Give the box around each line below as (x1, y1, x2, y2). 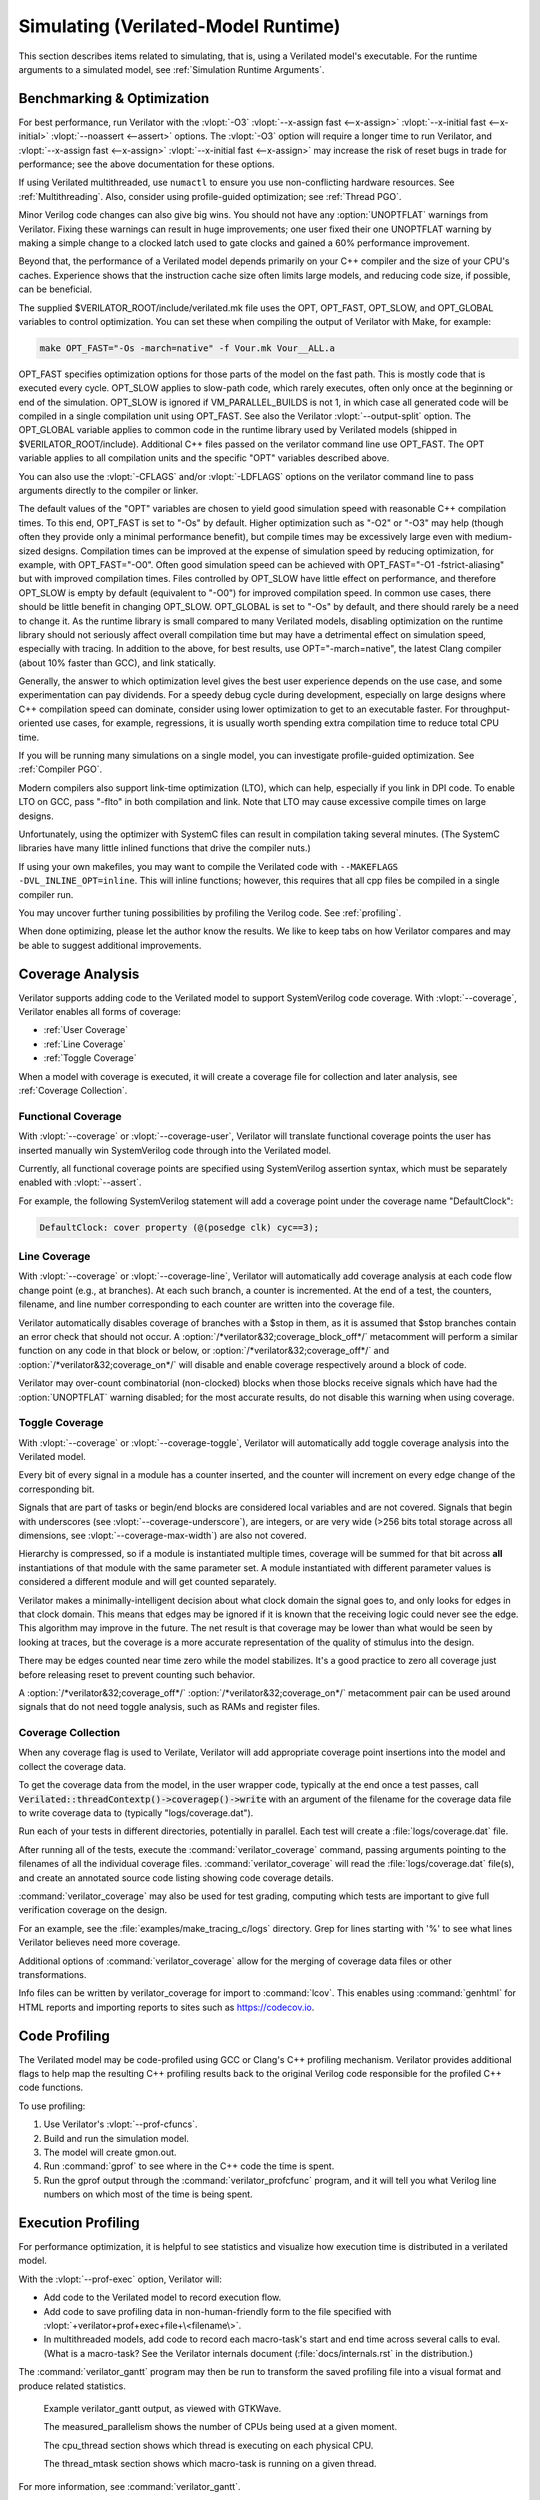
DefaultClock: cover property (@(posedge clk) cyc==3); (39, 1221, 320, 1233)
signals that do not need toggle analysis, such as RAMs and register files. (18, 1701, 320, 1713)
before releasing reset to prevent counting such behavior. (18, 1668, 255, 1680)
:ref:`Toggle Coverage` (43, 1052, 137, 1064)
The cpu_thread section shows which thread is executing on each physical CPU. (43, 2439, 374, 2451)
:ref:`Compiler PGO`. (18, 763, 103, 775)
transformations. (18, 1968, 87, 1980)
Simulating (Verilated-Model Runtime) (18, 15, 341, 37)
